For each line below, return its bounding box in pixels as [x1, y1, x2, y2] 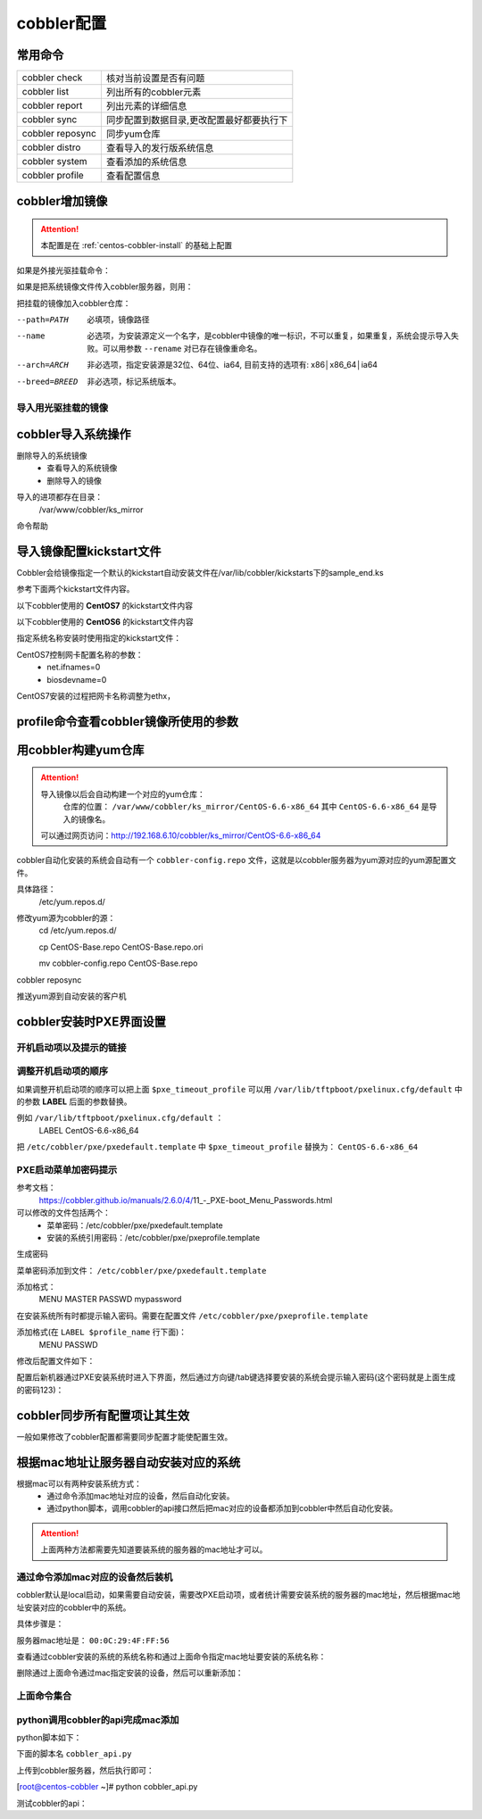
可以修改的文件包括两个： [16, 1208, 111, 1218]
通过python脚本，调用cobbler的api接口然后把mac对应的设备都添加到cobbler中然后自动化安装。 [46, 1503, 398, 1514]
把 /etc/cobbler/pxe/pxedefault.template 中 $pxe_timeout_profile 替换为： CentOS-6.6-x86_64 [16, 1142, 419, 1152]
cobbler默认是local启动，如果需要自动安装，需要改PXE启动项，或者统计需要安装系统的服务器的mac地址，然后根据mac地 [16, 1590, 461, 1600]
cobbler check [21, 71, 83, 84]
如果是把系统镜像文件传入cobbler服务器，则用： [16, 281, 194, 292]
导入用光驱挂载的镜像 [16, 402, 109, 414]
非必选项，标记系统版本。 [87, 376, 181, 386]
